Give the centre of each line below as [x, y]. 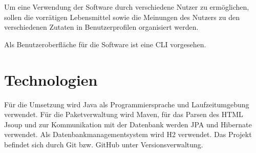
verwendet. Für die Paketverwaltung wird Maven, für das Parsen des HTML [124, 114]
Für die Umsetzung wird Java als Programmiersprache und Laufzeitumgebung [127, 104]
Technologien [51, 79]
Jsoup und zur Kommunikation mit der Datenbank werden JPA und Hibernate [128, 124]
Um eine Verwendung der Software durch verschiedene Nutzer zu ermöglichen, [127, 7]
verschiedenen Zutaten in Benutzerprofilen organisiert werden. [101, 27]
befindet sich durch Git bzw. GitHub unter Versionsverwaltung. [104, 144]
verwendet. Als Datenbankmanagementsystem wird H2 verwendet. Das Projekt [128, 134]
